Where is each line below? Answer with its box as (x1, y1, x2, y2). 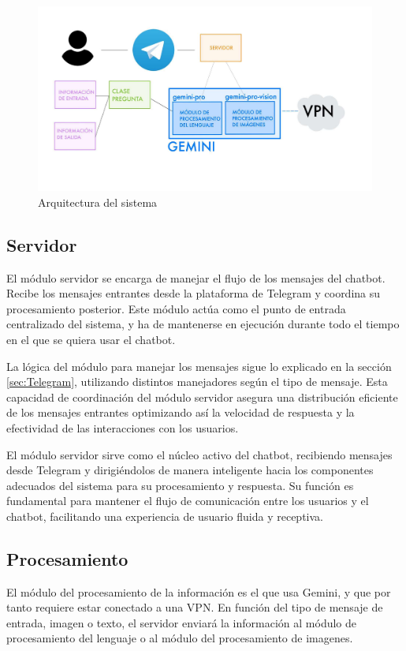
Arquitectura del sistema (38, 193, 158, 210)
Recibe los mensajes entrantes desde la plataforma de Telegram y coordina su (6, 285, 381, 301)
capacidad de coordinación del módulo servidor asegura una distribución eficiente (6, 388, 398, 405)
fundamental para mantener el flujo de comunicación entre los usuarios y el (6, 492, 369, 509)
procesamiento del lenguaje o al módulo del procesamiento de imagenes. (6, 630, 353, 646)
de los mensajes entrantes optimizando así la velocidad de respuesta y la (6, 404, 355, 421)
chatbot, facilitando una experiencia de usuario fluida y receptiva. (6, 507, 323, 524)
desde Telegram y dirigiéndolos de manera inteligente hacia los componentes (6, 462, 374, 478)
